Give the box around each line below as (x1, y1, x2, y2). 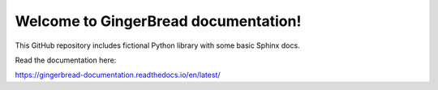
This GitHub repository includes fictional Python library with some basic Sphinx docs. (15, 41, 300, 50)
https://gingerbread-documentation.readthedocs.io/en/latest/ (15, 70, 221, 80)
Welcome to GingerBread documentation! (15, 12, 302, 30)
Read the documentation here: (15, 55, 117, 65)
